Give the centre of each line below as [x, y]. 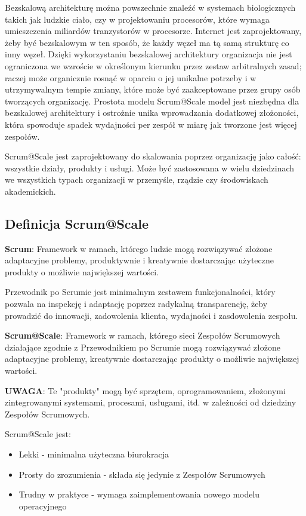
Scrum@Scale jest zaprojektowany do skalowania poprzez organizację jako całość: [153, 156]
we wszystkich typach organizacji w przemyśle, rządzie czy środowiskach [137, 179]
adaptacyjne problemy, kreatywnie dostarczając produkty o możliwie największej [152, 359]
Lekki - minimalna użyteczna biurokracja [94, 454]
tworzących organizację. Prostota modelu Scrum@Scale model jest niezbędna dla [152, 101]
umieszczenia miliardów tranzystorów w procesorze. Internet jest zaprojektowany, [153, 31]
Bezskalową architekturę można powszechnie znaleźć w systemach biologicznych [150, 7]
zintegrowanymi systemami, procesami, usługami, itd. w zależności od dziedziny [151, 402]
